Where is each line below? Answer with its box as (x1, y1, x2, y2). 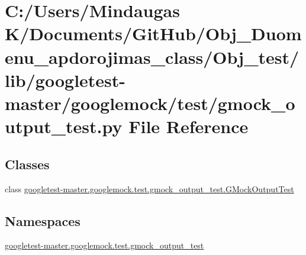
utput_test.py (5, 114, 123, 138)
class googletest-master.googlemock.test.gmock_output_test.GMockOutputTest (5, 182, 294, 195)
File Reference (128, 114, 249, 138)
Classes (5, 154, 50, 173)
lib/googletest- (5, 67, 126, 92)
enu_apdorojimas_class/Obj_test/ (5, 44, 299, 69)
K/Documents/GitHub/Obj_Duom (5, 21, 302, 46)
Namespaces (5, 211, 80, 230)
